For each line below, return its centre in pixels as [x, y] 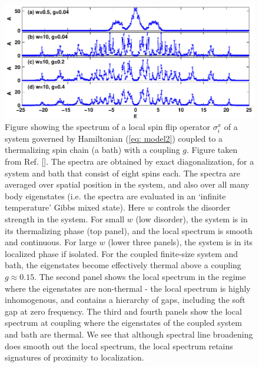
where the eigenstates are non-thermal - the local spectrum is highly [128, 288]
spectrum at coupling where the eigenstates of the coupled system [123, 323]
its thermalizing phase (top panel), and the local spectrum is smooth [129, 230]
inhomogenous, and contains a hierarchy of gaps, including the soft [125, 300]
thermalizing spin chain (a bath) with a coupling [92, 150]
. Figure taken [212, 150]
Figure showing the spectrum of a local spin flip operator [108, 126]
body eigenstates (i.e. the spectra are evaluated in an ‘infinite [115, 196]
